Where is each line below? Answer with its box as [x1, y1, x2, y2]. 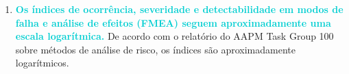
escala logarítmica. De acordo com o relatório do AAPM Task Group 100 [15, 29, 334, 43]
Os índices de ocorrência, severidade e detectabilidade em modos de [15, 2, 344, 16]
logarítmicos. [15, 56, 69, 70]
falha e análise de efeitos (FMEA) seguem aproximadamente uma [15, 15, 331, 29]
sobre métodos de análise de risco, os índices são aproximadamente [15, 42, 296, 56]
